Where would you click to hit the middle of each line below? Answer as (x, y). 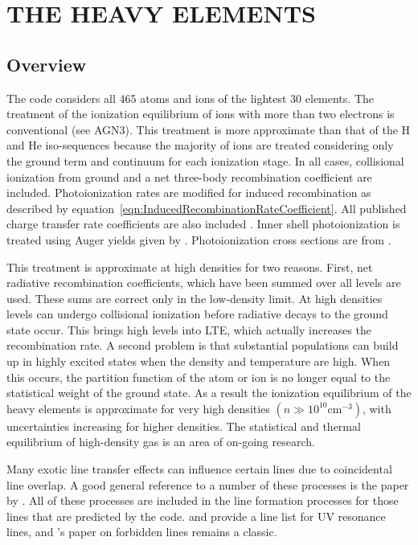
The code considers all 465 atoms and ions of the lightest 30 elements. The (190, 98)
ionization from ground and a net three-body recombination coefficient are (189, 176)
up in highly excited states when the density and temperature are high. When (199, 361)
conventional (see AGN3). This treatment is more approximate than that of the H (209, 129)
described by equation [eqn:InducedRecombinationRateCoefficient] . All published (207, 208)
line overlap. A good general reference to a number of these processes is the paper (208, 484)
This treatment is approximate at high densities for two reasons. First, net (190, 266)
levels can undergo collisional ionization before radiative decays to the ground (197, 314)
